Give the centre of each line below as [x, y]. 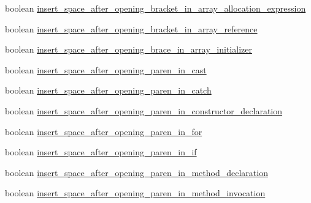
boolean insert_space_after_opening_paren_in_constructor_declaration [144, 110]
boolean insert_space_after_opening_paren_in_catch [108, 90]
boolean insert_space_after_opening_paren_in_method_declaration [136, 172]
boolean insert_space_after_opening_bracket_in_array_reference [131, 28]
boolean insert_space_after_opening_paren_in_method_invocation [135, 193]
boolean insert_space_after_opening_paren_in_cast [106, 69]
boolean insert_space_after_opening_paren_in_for [104, 131]
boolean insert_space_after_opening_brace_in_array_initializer [129, 49]
